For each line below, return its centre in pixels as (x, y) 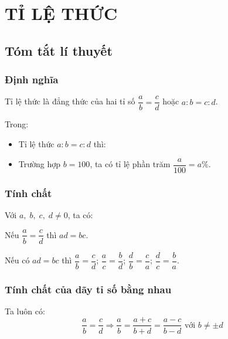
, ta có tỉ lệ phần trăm (130, 164)
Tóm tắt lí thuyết (59, 50)
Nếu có (17, 260)
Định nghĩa (32, 79)
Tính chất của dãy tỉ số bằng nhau (88, 289)
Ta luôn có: (25, 311)
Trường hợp (40, 164)
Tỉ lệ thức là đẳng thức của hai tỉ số (70, 101)
